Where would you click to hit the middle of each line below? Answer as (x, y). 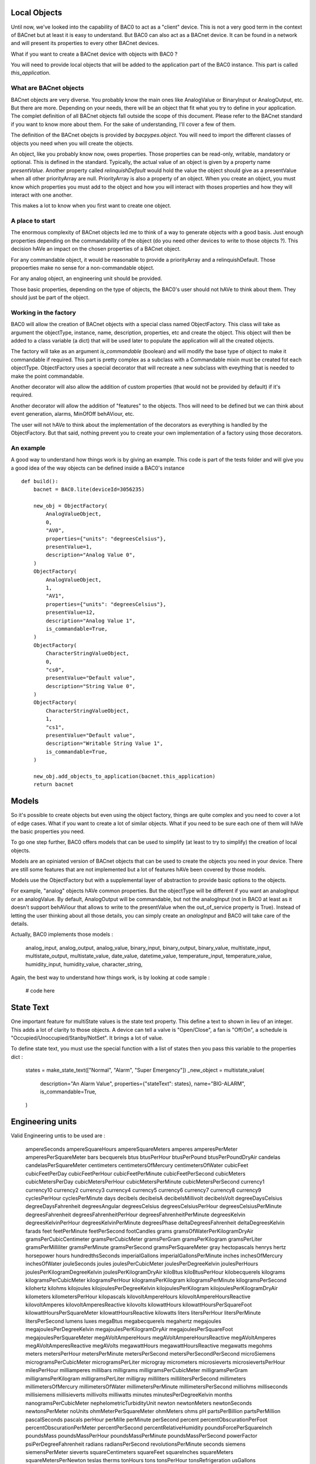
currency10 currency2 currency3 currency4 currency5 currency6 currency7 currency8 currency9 (143, 1190)
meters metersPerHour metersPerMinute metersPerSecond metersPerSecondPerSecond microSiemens (150, 1354)
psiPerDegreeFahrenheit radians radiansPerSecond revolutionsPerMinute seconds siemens (135, 1444)
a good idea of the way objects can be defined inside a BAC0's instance (98, 468)
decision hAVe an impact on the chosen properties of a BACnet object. (96, 249)
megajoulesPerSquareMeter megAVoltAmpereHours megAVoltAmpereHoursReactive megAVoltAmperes (151, 1338)
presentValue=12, (71, 613)
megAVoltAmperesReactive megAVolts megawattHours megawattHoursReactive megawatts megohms (149, 1346)
